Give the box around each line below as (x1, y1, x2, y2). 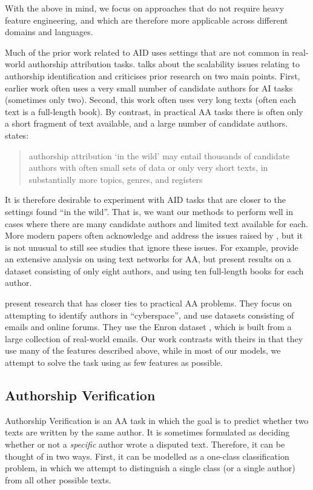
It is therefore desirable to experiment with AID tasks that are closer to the (5, 193, 286, 206)
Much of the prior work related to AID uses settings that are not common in (5, 45, 289, 58)
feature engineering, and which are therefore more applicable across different (5, 13, 288, 26)
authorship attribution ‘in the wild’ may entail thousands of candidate (28, 149, 290, 162)
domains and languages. (5, 25, 93, 38)
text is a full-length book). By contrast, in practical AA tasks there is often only (5, 105, 303, 118)
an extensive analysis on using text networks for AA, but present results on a (5, 253, 291, 265)
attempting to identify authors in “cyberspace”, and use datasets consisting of (5, 308, 294, 321)
